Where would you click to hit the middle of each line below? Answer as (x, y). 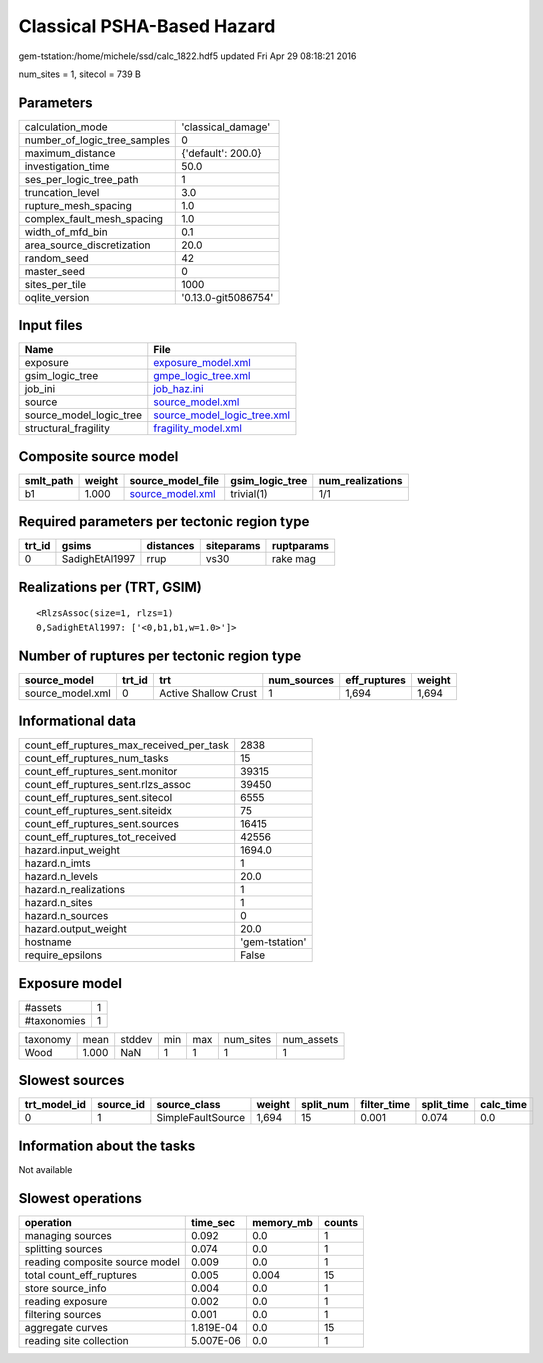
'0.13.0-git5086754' (227, 297)
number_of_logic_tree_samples (97, 140)
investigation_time (67, 166)
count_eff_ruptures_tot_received (100, 837)
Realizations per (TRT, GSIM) (110, 586)
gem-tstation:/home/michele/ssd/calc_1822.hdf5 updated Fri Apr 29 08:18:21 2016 (187, 56)
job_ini (40, 389)
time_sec (213, 1222)
